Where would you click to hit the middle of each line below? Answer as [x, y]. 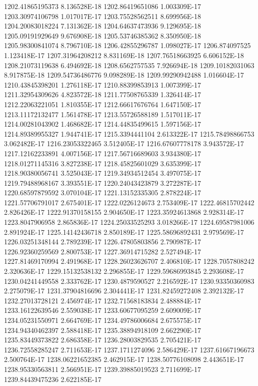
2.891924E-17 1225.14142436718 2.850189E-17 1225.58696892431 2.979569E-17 [124, 232]
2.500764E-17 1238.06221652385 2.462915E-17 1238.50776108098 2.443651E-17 [124, 359]
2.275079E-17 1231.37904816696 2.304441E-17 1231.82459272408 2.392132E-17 [124, 291]
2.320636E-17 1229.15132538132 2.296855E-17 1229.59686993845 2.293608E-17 [124, 271]
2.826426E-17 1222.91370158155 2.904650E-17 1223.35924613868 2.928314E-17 [124, 212]
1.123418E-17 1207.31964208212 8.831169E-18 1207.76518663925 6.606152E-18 [124, 55]
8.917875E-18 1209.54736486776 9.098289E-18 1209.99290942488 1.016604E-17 [124, 75]
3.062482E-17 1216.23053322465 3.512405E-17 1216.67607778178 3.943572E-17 [124, 143]
